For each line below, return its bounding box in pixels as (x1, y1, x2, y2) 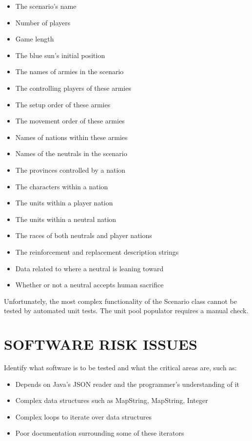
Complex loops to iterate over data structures (15, 411, 152, 421)
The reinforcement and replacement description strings (15, 246, 179, 257)
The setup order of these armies (15, 99, 111, 109)
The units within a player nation (15, 198, 113, 208)
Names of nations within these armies (15, 132, 128, 142)
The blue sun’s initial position (15, 50, 105, 60)
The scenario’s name (15, 1, 77, 11)
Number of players (15, 17, 71, 27)
